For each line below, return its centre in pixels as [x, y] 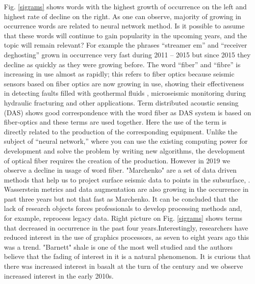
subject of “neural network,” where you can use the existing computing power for [126, 141]
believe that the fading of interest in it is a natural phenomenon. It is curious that [127, 256]
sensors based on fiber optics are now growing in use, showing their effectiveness [124, 83]
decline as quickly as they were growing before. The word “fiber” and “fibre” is [122, 64]
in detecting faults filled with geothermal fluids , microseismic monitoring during [125, 93]
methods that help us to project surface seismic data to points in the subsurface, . [127, 179]
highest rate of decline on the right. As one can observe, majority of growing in [123, 16]
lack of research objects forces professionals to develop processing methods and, [123, 208]
